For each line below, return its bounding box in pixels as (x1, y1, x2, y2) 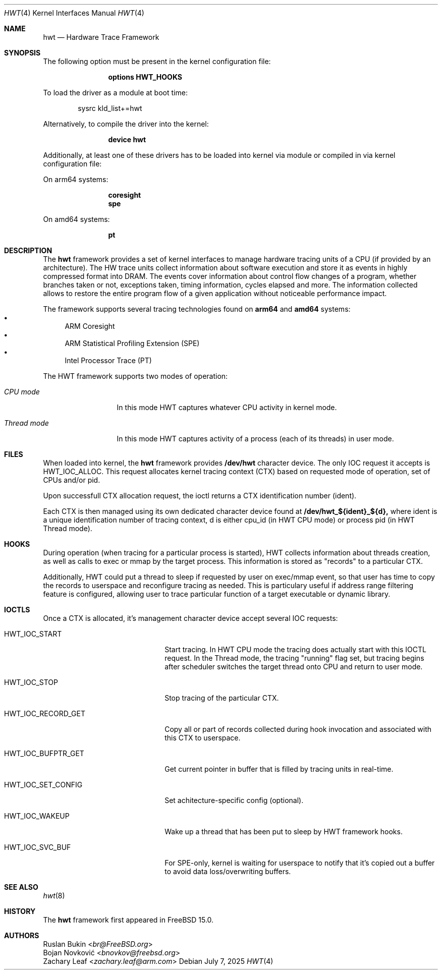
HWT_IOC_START (4, 629, 62, 638)
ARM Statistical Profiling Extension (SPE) (65, 339, 200, 348)
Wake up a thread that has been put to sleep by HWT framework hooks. (164, 827, 403, 836)
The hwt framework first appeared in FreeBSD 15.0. (43, 915, 214, 924)
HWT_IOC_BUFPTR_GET (4, 749, 84, 758)
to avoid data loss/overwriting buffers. (164, 867, 291, 876)
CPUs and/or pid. (43, 476, 100, 484)
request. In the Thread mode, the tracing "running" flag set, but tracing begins (164, 654, 424, 662)
